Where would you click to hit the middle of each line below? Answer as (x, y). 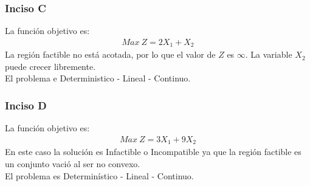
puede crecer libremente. (50, 66)
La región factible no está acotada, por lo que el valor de (110, 54)
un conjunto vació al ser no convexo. (73, 163)
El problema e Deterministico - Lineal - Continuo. (98, 78)
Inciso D (26, 105)
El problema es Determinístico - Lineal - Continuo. (99, 175)
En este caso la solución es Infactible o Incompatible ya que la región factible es (153, 152)
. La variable (269, 54)
